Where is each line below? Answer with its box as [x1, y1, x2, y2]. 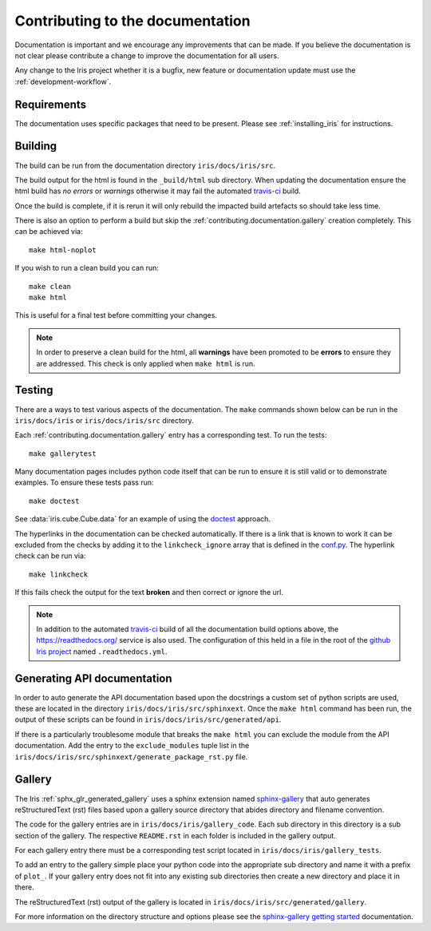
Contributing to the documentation [14, 12, 251, 30]
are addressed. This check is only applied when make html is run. [36, 359, 255, 368]
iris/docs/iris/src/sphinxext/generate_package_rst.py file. [14, 751, 248, 762]
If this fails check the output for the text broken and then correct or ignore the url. [14, 588, 283, 597]
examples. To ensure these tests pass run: [14, 477, 155, 487]
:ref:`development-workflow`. [14, 77, 112, 86]
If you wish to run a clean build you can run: [14, 263, 160, 273]
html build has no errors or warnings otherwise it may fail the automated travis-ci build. [14, 186, 301, 196]
